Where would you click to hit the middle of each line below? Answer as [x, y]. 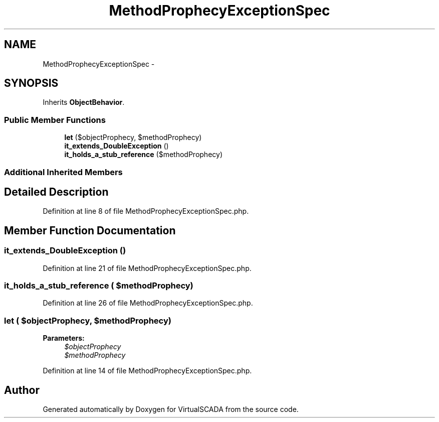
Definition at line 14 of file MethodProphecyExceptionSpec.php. [147, 371]
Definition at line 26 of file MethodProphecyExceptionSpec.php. [148, 303]
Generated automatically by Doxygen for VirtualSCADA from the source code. [171, 409]
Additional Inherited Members [63, 172]
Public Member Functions [55, 120]
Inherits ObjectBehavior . [84, 102]
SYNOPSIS [31, 83]
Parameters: [64, 338]
